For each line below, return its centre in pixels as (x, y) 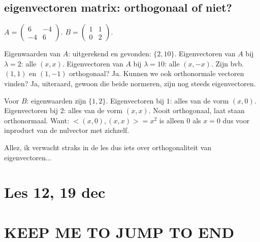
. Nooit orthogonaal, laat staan (197, 110)
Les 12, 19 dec (55, 192)
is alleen (172, 120)
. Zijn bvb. (227, 63)
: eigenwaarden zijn (56, 100)
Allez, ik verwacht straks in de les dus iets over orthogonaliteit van (108, 147)
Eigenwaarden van (32, 54)
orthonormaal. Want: (37, 120)
